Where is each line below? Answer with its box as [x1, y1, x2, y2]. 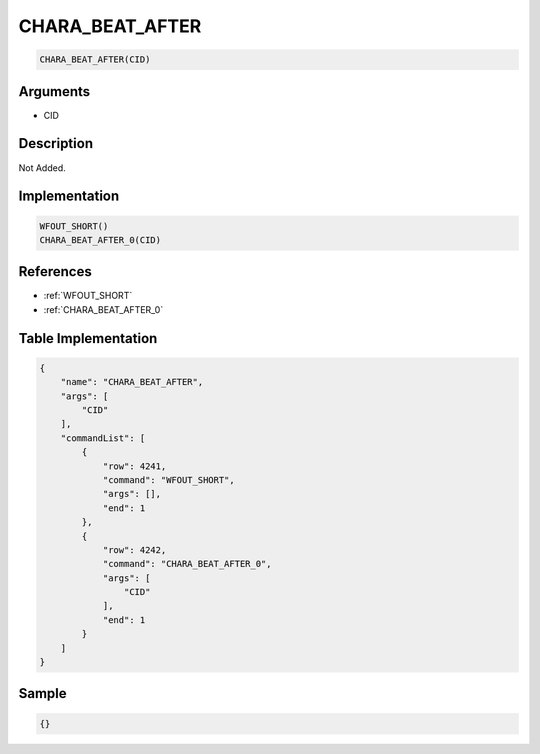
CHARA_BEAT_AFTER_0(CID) [39, 234, 162, 245]
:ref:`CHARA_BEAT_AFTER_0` [43, 303, 164, 315]
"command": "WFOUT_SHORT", [102, 474, 235, 485]
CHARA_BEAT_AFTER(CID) [39, 54, 151, 65]
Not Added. [18, 161, 67, 174]
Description [18, 135, 94, 152]
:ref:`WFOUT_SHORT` [43, 290, 133, 302]
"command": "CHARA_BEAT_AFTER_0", [102, 558, 272, 570]
